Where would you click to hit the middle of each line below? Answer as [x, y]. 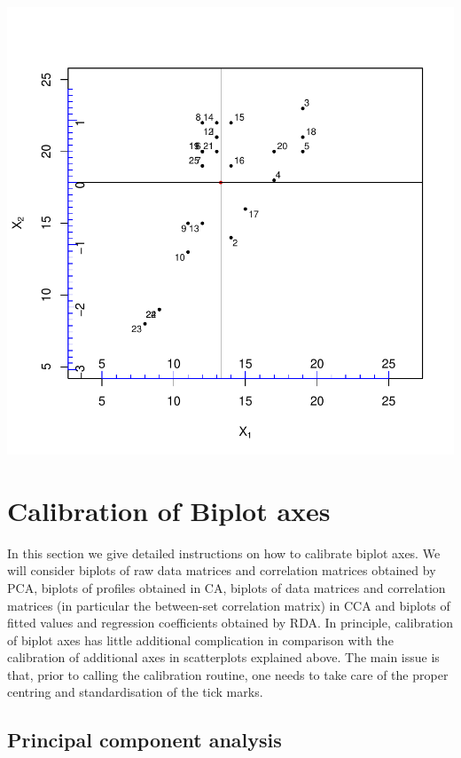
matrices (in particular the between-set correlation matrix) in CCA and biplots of [229, 605]
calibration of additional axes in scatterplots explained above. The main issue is [223, 657]
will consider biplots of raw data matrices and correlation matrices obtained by [222, 570]
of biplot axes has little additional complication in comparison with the [200, 640]
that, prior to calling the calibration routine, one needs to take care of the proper [228, 674]
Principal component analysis [145, 740]
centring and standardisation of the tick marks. [135, 692]
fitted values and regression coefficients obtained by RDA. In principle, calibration [230, 623]
